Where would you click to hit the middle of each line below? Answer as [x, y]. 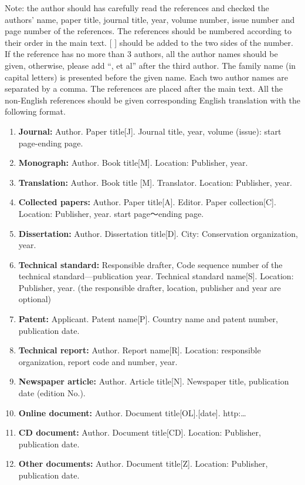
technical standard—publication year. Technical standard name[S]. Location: [156, 276]
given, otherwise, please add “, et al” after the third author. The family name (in [150, 65]
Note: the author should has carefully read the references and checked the [137, 8]
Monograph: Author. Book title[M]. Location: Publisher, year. [133, 163]
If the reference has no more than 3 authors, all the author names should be [141, 54]
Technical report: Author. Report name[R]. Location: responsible [140, 350]
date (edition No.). [52, 393]
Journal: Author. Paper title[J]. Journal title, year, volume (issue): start [150, 131]
